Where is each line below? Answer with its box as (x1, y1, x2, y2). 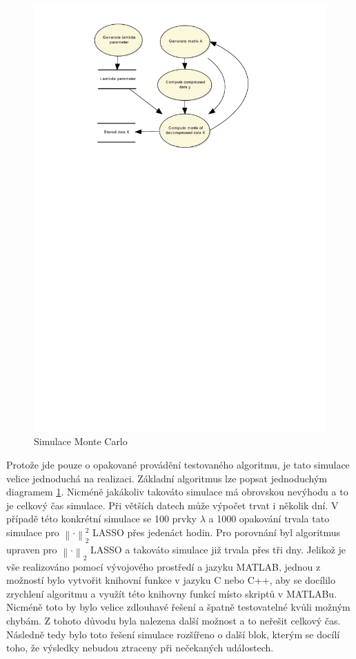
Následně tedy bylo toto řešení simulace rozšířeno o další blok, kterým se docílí (6, 627, 340, 641)
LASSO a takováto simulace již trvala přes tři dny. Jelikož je (90, 542, 346, 556)
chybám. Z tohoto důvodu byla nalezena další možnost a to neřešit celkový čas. (6, 613, 341, 627)
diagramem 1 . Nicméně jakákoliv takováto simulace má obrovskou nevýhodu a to (6, 484, 348, 499)
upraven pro (6, 542, 57, 556)
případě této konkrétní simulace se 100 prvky (6, 511, 197, 526)
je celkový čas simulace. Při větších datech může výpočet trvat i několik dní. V (6, 498, 339, 512)
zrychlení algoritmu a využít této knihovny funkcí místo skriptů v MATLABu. (6, 586, 337, 600)
